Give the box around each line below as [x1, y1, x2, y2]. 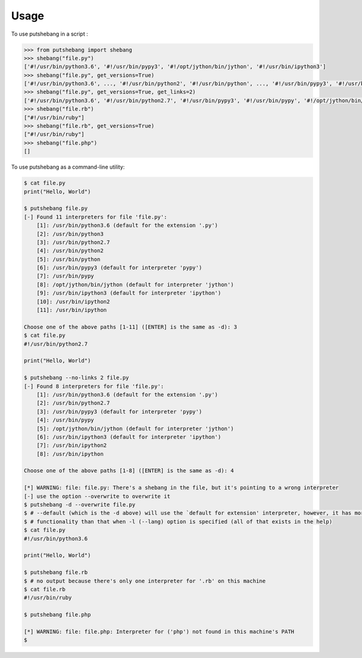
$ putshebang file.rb [24, 569, 88, 576]
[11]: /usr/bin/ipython [36, 307, 107, 314]
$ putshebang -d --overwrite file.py [24, 501, 136, 508]
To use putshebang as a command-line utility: [11, 163, 125, 171]
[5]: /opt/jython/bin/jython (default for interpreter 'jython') [36, 425, 234, 432]
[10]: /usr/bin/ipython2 [36, 298, 110, 305]
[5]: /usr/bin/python [36, 256, 101, 262]
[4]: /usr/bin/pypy [36, 417, 95, 423]
